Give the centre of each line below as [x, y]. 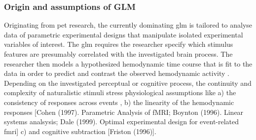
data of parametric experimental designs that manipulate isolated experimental [124, 34]
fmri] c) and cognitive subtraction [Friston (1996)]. [80, 131]
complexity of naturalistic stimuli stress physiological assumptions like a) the [120, 92]
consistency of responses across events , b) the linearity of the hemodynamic [119, 102]
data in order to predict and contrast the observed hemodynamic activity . [117, 73]
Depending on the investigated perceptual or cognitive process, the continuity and [128, 83]
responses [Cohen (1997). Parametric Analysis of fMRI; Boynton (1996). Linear [124, 112]
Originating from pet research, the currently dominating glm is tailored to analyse [128, 25]
